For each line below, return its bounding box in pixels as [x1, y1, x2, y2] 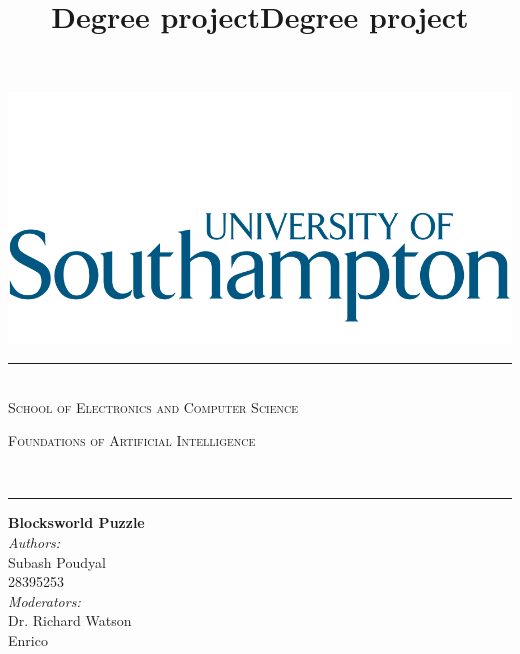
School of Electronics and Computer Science [8, 396, 299, 417]
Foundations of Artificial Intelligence [8, 430, 256, 451]
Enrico [8, 629, 48, 650]
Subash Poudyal [8, 551, 106, 572]
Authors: [8, 531, 61, 552]
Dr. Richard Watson [8, 610, 132, 631]
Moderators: [8, 590, 81, 611]
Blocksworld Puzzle [8, 512, 145, 533]
